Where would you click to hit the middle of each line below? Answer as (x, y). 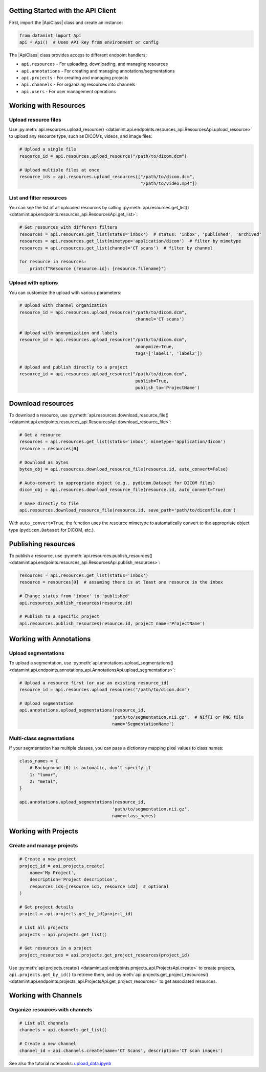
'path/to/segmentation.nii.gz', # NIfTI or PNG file (178, 717)
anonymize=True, (155, 346)
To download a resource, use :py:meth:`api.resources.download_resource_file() (89, 415)
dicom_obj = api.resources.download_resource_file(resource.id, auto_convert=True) (122, 490)
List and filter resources (38, 197)
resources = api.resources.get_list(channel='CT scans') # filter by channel (116, 248)
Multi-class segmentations (42, 738)
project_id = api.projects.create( (62, 866)
